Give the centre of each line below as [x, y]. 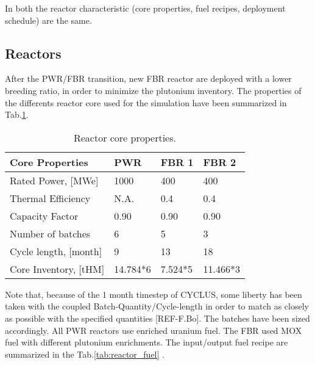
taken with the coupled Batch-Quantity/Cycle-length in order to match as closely [157, 306]
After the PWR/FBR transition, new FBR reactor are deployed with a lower [148, 78]
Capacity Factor [44, 215]
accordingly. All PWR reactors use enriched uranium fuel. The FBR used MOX [154, 330]
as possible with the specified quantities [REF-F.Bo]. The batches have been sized [157, 318]
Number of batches [50, 233]
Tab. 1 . [17, 114]
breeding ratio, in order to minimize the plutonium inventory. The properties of [153, 90]
